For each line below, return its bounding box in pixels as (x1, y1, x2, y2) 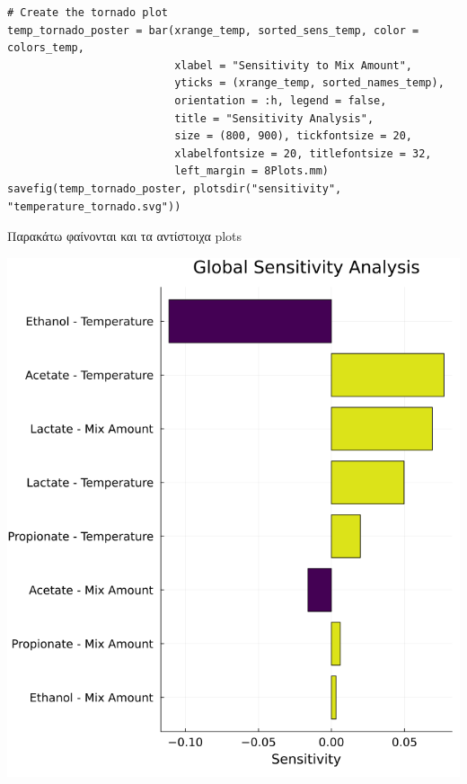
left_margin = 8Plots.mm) (174, 165, 329, 178)
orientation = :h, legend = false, (174, 94, 387, 107)
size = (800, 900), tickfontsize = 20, (174, 129, 413, 143)
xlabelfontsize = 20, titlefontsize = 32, (174, 147, 432, 160)
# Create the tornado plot (7, 6, 168, 19)
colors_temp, (7, 41, 84, 55)
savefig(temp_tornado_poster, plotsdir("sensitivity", (7, 182, 342, 195)
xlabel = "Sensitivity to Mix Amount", (174, 58, 413, 72)
